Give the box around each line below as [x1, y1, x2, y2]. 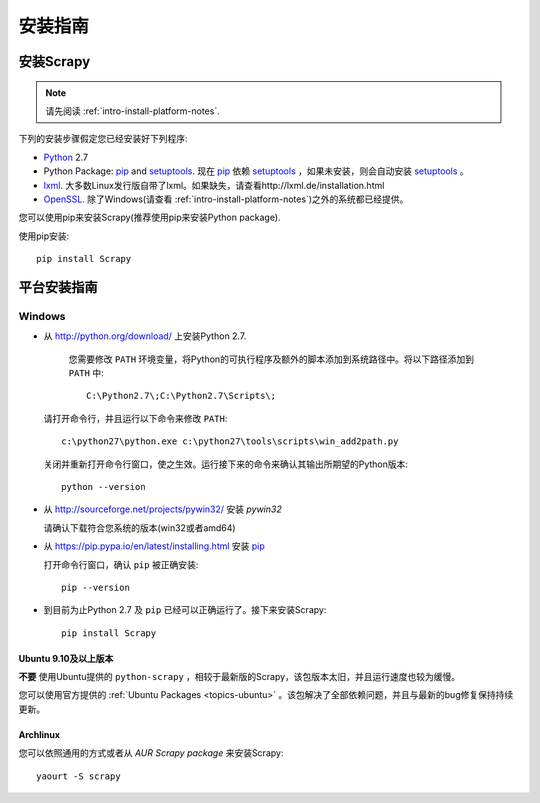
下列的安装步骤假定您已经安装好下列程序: [18, 133, 189, 145]
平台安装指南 [18, 278, 98, 295]
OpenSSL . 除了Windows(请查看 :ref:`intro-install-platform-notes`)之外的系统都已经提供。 [43, 193, 409, 205]
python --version [61, 481, 146, 492]
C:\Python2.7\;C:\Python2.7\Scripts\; [86, 390, 277, 402]
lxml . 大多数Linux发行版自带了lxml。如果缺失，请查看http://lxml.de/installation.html [43, 179, 385, 191]
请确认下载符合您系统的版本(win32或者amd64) [43, 521, 236, 534]
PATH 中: [68, 367, 104, 379]
